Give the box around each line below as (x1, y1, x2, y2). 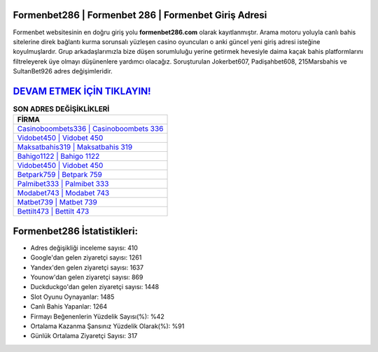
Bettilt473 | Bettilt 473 (17, 206, 90, 216)
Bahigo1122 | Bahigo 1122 (17, 151, 100, 161)
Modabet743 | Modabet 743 (17, 188, 110, 198)
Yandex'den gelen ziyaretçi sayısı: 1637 (30, 263, 143, 272)
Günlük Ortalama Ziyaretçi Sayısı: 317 (30, 332, 138, 340)
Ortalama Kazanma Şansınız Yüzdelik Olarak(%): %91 (30, 322, 185, 330)
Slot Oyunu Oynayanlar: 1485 (30, 293, 115, 301)
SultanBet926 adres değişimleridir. (13, 67, 113, 76)
